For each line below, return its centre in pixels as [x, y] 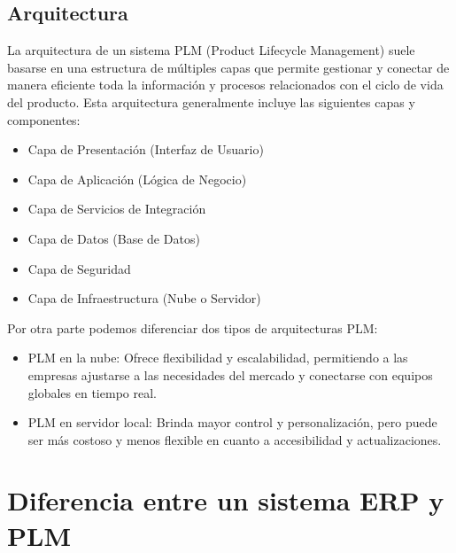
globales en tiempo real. [92, 392]
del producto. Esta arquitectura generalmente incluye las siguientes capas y [211, 101]
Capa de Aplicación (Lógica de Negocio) [137, 179]
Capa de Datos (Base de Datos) [114, 238]
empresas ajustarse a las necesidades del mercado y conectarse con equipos [230, 374]
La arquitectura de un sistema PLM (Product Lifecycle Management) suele [211, 50]
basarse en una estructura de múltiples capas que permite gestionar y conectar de [228, 67]
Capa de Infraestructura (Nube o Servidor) [144, 298]
